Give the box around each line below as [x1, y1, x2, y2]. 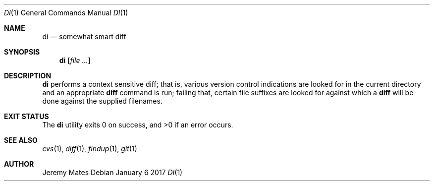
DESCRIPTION [4, 71, 52, 80]
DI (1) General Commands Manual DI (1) [4, 8, 128, 17]
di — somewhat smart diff [42, 32, 126, 41]
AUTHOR [4, 160, 34, 168]
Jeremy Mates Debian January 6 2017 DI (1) [42, 168, 183, 177]
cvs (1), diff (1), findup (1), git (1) [42, 144, 137, 153]
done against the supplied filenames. [42, 97, 163, 105]
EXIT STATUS [4, 112, 49, 121]
